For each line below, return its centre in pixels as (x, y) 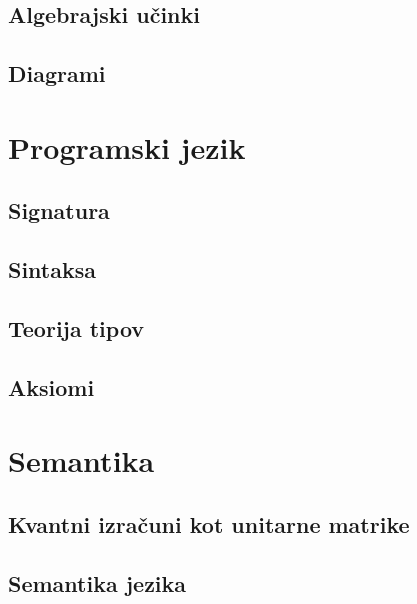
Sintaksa (52, 269)
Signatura (59, 210)
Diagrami (57, 73)
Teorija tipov (76, 327)
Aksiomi (51, 386)
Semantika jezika (97, 582)
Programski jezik (127, 146)
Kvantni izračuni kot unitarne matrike (209, 523)
